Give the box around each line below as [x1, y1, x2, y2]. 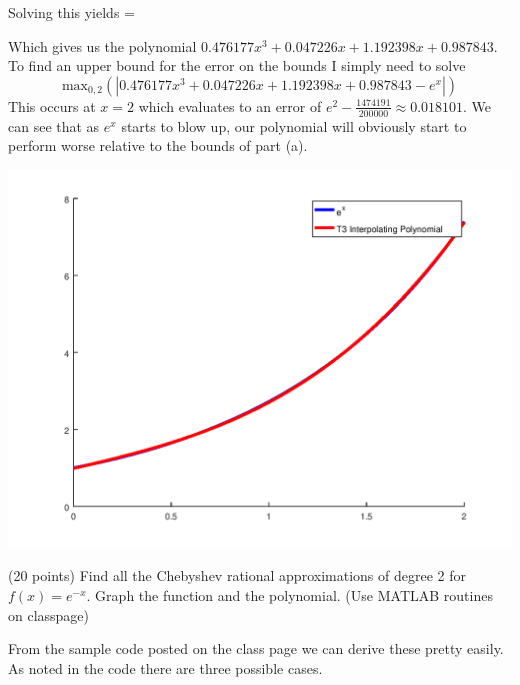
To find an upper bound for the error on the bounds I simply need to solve [8, 55, 466, 76]
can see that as [8, 115, 100, 136]
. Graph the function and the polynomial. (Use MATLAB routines [86, 584, 493, 605]
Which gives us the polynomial [8, 35, 197, 56]
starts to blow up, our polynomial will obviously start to [121, 115, 467, 136]
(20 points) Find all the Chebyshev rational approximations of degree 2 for [8, 565, 466, 586]
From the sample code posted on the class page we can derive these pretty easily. [8, 638, 504, 659]
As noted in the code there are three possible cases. [8, 657, 323, 678]
